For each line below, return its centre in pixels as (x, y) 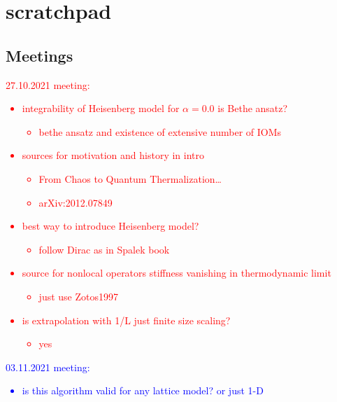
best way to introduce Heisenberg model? (110, 226)
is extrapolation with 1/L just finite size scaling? (126, 320)
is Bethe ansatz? (253, 108)
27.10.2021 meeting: (48, 84)
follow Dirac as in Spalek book (104, 249)
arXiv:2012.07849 (76, 202)
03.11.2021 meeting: (48, 367)
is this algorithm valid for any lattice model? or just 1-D (143, 390)
